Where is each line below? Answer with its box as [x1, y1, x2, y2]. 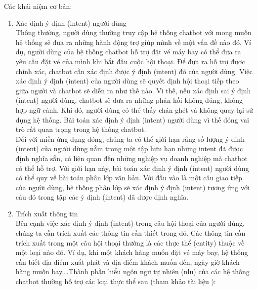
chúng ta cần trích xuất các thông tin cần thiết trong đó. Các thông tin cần [15, 228, 246, 238]
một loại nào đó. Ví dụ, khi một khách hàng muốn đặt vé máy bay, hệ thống [15, 247, 248, 257]
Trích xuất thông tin [15, 208, 78, 218]
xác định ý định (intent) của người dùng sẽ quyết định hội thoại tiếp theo [15, 76, 239, 86]
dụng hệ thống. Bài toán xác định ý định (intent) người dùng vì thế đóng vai [15, 114, 249, 124]
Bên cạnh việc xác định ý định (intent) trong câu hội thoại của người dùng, [15, 218, 245, 228]
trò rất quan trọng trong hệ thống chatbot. [15, 124, 146, 134]
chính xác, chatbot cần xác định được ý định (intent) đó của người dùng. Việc [15, 66, 253, 76]
